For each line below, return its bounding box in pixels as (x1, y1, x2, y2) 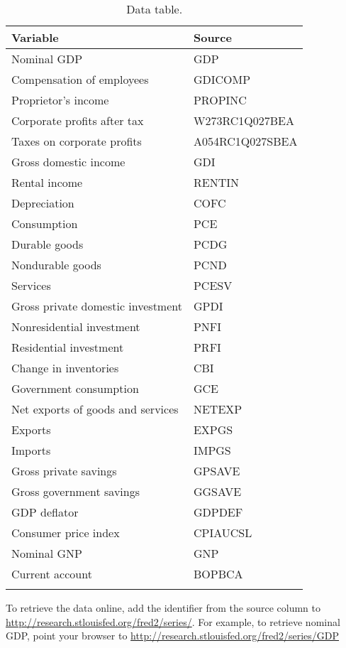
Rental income (11, 174, 83, 190)
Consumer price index (11, 524, 120, 541)
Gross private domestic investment (11, 298, 182, 314)
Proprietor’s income (11, 92, 109, 108)
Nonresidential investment (11, 318, 140, 335)
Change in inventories (11, 360, 119, 376)
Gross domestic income (11, 153, 125, 170)
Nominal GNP (11, 545, 82, 561)
